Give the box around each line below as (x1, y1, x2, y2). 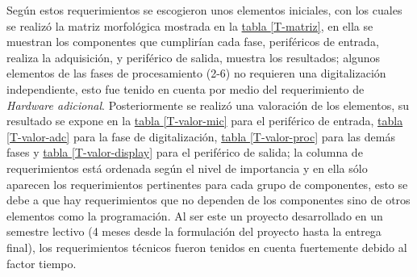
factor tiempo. (6, 254, 77, 271)
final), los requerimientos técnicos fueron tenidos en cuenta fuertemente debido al (6, 238, 407, 255)
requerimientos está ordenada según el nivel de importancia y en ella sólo (6, 159, 368, 176)
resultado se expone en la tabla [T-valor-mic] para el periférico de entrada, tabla (6, 112, 403, 129)
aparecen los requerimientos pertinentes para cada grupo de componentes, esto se (6, 175, 408, 192)
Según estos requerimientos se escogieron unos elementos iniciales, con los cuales (6, 2, 402, 18)
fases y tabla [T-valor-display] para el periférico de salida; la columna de (6, 144, 363, 161)
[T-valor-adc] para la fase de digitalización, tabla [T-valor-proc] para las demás (6, 128, 395, 145)
